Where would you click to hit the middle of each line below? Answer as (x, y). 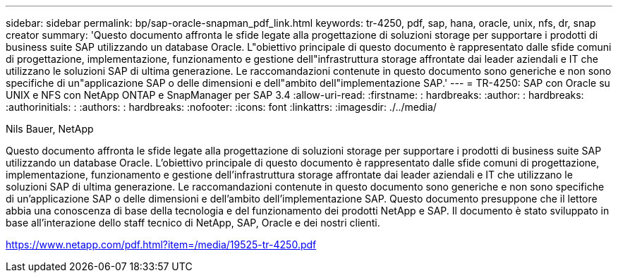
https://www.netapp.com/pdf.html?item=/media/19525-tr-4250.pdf (161, 244)
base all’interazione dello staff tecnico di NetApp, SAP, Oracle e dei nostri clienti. (193, 223)
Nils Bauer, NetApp (50, 129)
